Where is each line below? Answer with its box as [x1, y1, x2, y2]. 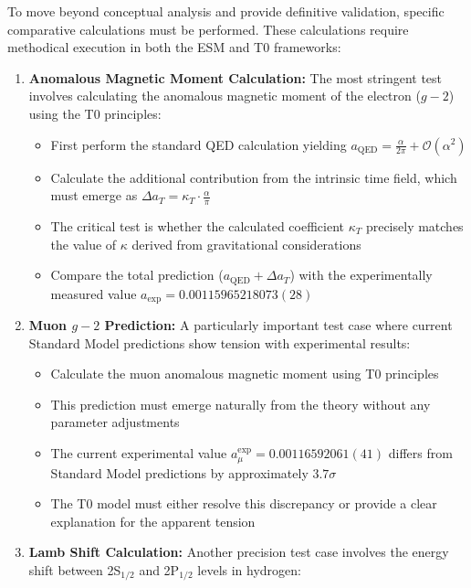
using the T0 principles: [28, 103, 162, 123]
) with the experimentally [289, 265, 433, 284]
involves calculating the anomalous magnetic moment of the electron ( [28, 86, 421, 105]
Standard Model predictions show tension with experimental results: [28, 333, 411, 352]
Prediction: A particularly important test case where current [104, 315, 453, 335]
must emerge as [50, 186, 138, 205]
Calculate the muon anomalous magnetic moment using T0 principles [50, 364, 439, 383]
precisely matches [365, 216, 464, 235]
